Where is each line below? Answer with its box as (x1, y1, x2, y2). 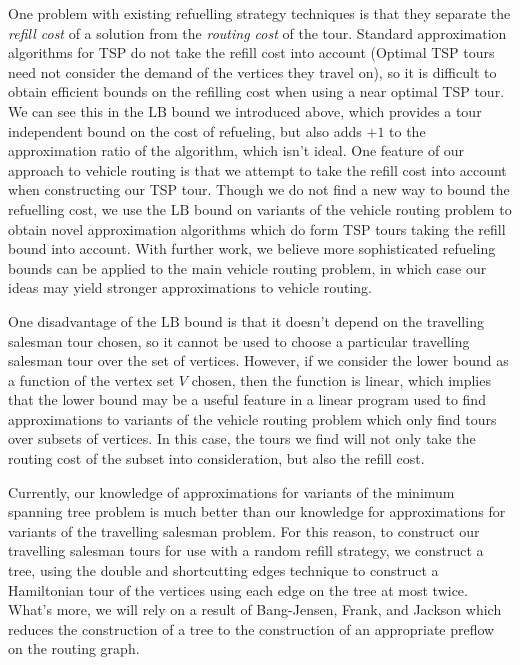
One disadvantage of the (8, 310, 157, 331)
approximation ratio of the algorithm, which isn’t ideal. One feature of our (8, 140, 465, 161)
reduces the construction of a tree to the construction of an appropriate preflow (8, 618, 495, 639)
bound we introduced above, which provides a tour (171, 100, 482, 121)
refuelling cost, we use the (8, 198, 167, 219)
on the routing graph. (8, 638, 140, 659)
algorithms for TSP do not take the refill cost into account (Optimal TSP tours (8, 42, 495, 63)
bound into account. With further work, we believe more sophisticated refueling (8, 238, 496, 259)
